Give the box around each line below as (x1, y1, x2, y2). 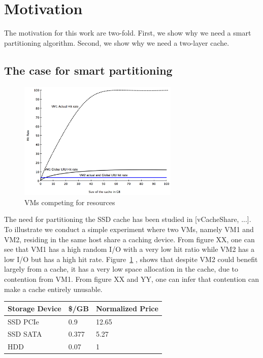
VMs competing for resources (24, 197, 115, 207)
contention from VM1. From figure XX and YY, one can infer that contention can (4, 274, 259, 284)
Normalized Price (95, 303, 158, 313)
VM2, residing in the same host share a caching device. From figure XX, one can (4, 234, 255, 244)
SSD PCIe (8, 316, 39, 327)
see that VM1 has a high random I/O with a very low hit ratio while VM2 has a (4, 244, 255, 254)
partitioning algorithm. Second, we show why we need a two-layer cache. (4, 37, 229, 48)
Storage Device (8, 303, 61, 313)
